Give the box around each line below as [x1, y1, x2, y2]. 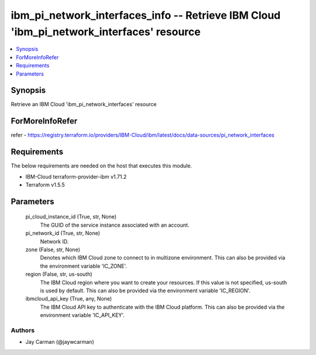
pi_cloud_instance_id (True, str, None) [25, 213, 117, 220]
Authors [11, 326, 35, 334]
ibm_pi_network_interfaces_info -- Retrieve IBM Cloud [11, 9, 281, 22]
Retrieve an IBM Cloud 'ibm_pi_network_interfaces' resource [11, 101, 157, 108]
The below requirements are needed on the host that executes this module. [11, 162, 193, 169]
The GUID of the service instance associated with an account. [40, 221, 190, 228]
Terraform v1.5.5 [25, 182, 66, 189]
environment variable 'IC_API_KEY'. [40, 312, 125, 319]
